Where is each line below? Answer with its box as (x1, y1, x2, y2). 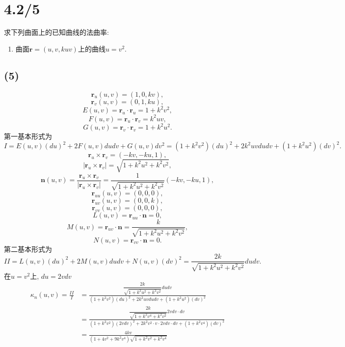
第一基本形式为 (4, 131, 52, 141)
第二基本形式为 (4, 243, 52, 254)
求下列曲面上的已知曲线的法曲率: (4, 27, 109, 37)
